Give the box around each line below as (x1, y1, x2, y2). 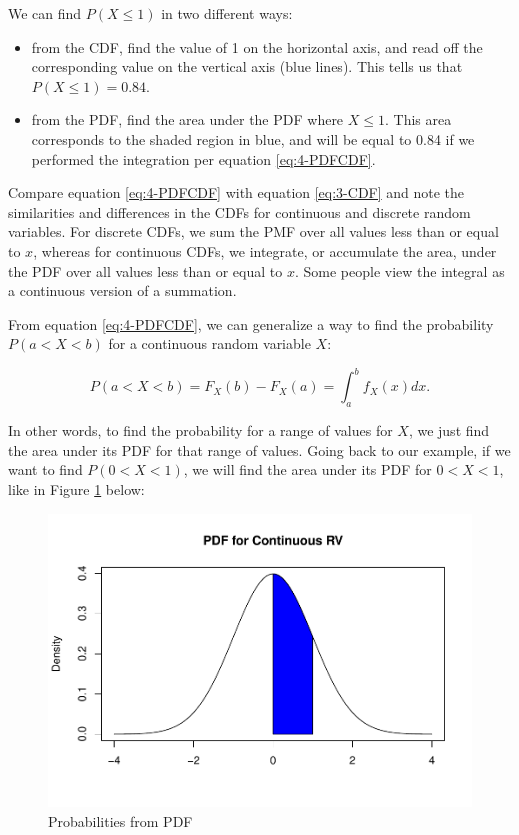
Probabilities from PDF (48, 810, 193, 831)
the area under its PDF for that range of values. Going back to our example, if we (8, 439, 511, 460)
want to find (8, 459, 83, 480)
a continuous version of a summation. (8, 280, 237, 301)
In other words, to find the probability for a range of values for (8, 420, 393, 441)
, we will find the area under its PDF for (183, 459, 432, 480)
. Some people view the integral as (294, 260, 505, 281)
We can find (8, 3, 82, 23)
